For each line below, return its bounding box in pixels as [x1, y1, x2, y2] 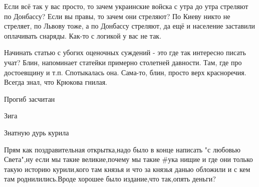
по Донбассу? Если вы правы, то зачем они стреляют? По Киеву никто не [4, 11, 230, 21]
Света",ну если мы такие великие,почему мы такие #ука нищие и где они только [4, 154, 253, 164]
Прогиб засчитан [4, 93, 55, 104]
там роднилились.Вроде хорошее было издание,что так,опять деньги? [4, 173, 216, 184]
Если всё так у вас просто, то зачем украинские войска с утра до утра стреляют [4, 1, 248, 11]
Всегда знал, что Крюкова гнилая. [4, 77, 107, 87]
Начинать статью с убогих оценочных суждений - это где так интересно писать [4, 47, 246, 58]
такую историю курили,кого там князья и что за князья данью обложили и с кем [4, 163, 250, 174]
